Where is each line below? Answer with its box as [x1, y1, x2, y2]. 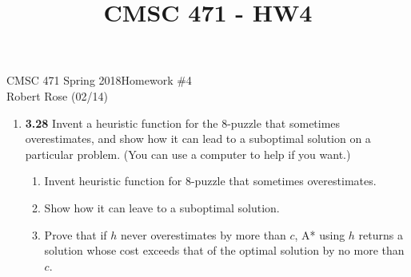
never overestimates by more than [121, 226, 286, 243]
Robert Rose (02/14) [6, 87, 108, 104]
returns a [358, 226, 403, 243]
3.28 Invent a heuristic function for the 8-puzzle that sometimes [25, 114, 341, 131]
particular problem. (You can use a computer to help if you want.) [25, 145, 351, 162]
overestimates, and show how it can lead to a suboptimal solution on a [25, 130, 371, 147]
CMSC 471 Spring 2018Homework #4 [6, 72, 192, 89]
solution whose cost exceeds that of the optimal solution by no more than [44, 242, 405, 259]
